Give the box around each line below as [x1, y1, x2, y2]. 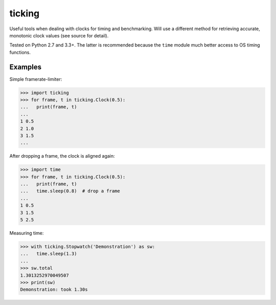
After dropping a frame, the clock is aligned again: [9, 153, 115, 159]
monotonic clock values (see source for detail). [9, 32, 109, 38]
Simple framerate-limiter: [9, 76, 62, 82]
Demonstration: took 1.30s [20, 287, 88, 293]
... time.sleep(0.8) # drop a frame [20, 188, 120, 194]
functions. [9, 49, 31, 55]
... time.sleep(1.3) [20, 251, 77, 257]
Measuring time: [9, 230, 44, 236]
